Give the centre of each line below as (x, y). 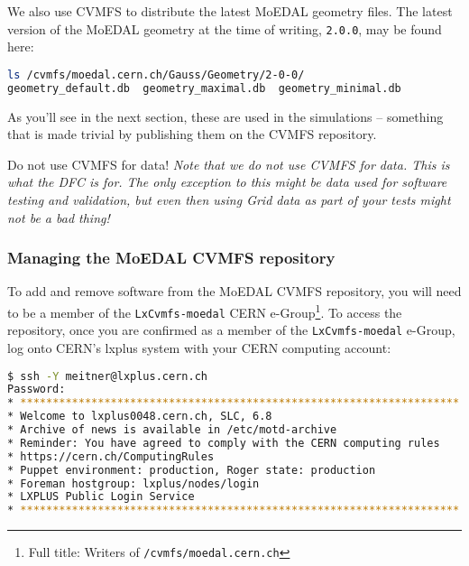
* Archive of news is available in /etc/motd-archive (172, 430)
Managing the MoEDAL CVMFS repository (171, 258)
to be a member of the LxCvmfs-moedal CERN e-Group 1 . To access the (205, 311)
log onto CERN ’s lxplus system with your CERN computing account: (199, 347)
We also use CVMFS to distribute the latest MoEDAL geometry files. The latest (230, 11)
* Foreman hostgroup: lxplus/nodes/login (133, 483)
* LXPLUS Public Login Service (101, 497)
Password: (37, 390)
